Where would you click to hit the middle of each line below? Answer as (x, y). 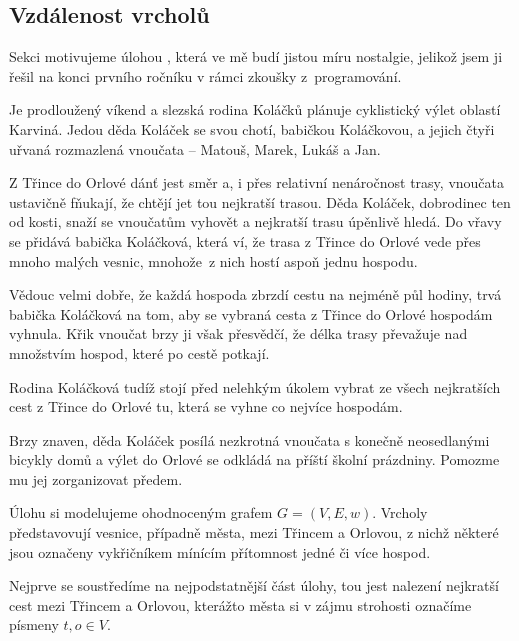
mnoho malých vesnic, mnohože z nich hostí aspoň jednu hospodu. (213, 260)
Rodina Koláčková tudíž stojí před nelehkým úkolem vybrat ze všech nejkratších (255, 386)
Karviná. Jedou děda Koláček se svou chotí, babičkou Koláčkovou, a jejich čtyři (252, 128)
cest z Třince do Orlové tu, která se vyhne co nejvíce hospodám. (206, 406)
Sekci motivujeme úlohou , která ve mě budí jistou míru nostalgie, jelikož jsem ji (256, 56)
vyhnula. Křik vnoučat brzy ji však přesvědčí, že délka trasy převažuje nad (238, 333)
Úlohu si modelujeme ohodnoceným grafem (141, 512)
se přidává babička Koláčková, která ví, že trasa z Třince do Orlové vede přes (245, 240)
